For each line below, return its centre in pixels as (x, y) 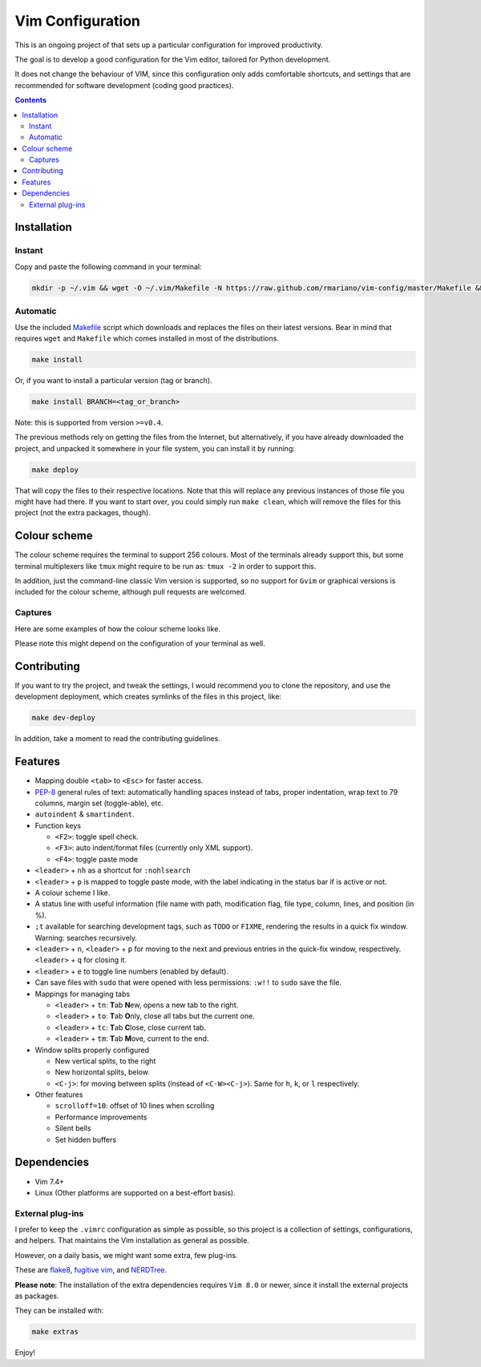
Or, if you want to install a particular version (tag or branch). (113, 380)
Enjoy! (25, 1353)
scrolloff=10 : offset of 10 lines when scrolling (135, 1106)
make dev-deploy (64, 718)
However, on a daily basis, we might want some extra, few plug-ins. (126, 1255)
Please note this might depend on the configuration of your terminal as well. (140, 643)
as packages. (37, 1296)
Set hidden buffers (85, 1139)
